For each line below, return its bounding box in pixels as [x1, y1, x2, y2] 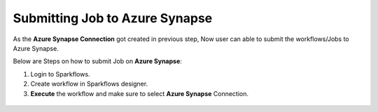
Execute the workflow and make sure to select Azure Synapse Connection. [30, 89, 248, 97]
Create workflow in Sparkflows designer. [30, 80, 148, 88]
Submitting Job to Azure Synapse [13, 10, 213, 26]
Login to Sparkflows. [30, 70, 90, 78]
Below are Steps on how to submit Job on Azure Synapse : [13, 57, 182, 65]
